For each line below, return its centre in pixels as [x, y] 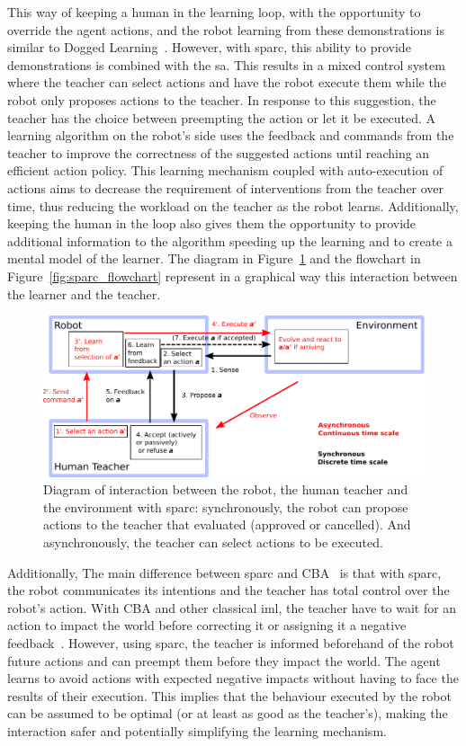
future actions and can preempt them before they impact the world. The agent [224, 660]
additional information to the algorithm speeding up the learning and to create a [230, 240]
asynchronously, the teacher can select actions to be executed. [213, 542]
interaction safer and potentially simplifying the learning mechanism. [197, 730]
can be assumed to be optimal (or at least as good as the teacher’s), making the [228, 713]
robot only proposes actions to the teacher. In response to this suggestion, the [222, 99]
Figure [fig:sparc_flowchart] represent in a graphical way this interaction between [233, 275]
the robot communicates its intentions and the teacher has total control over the [229, 590]
